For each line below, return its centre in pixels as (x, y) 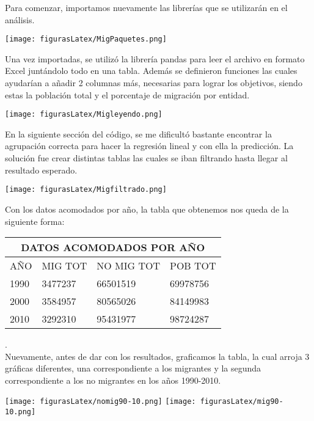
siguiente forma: (35, 221)
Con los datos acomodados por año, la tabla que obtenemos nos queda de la (147, 209)
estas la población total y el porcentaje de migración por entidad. (127, 94)
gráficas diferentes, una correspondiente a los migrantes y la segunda (133, 368)
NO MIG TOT (129, 266)
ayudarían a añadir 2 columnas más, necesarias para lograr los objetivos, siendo (154, 83)
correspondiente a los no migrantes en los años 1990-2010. (113, 380)
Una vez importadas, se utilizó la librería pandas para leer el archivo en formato (155, 58)
